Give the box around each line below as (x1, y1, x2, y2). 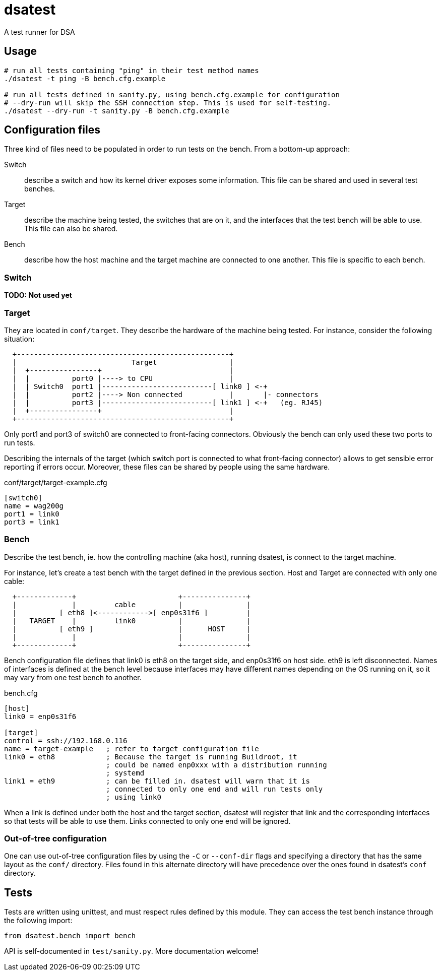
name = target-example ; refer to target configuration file (4, 744, 259, 753)
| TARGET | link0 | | (12, 616, 250, 625)
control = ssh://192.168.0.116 (4, 736, 128, 745)
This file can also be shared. (24, 224, 118, 233)
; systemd (106, 768, 145, 777)
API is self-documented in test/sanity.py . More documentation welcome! (4, 947, 259, 956)
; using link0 (106, 793, 161, 801)
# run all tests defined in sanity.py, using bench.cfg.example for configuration (4, 90, 340, 99)
